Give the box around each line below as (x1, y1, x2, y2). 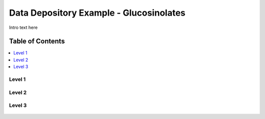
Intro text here (9, 24, 38, 30)
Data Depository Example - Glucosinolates (9, 7, 186, 18)
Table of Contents (9, 37, 65, 46)
